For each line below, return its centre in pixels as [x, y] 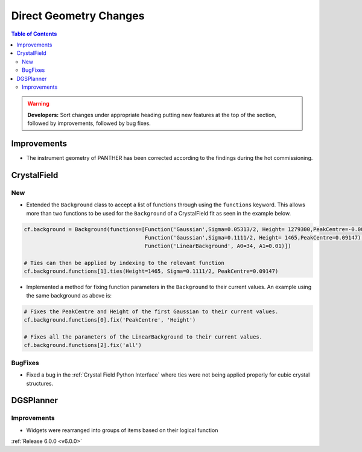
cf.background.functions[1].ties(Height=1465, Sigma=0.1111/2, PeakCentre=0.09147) [151, 271]
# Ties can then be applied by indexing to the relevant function [124, 263]
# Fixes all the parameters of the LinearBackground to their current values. [143, 337]
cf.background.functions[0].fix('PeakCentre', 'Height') [110, 320]
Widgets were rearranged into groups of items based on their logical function [122, 430]
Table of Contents [34, 34]
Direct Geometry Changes [78, 16]
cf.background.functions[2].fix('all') [83, 345]
